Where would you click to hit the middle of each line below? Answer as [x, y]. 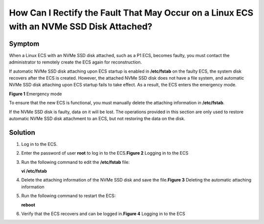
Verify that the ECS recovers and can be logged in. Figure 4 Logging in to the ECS [103, 214]
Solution [22, 132]
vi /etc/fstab [34, 171]
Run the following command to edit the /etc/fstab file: [75, 162]
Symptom [24, 44]
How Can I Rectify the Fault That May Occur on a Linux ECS [131, 13]
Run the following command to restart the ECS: [68, 196]
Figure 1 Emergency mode [35, 94]
